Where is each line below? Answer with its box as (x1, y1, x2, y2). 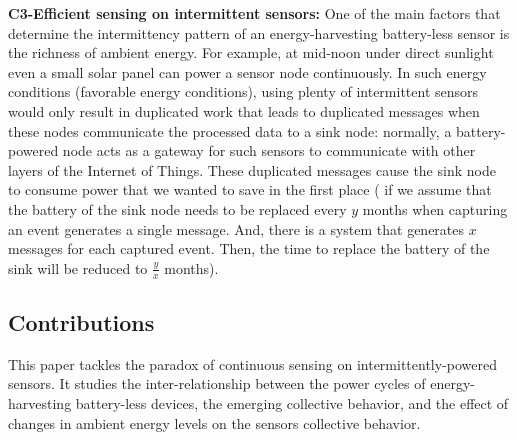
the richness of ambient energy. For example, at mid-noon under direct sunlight (8, 42, 494, 63)
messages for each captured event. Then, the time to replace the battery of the (8, 238, 490, 259)
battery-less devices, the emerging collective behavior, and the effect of (75, 392, 509, 413)
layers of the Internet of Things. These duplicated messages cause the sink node (8, 159, 496, 180)
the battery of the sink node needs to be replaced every (8, 198, 347, 219)
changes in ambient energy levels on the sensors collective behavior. (8, 412, 421, 433)
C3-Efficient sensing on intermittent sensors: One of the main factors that (8, 3, 501, 23)
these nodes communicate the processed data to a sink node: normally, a (8, 120, 452, 141)
